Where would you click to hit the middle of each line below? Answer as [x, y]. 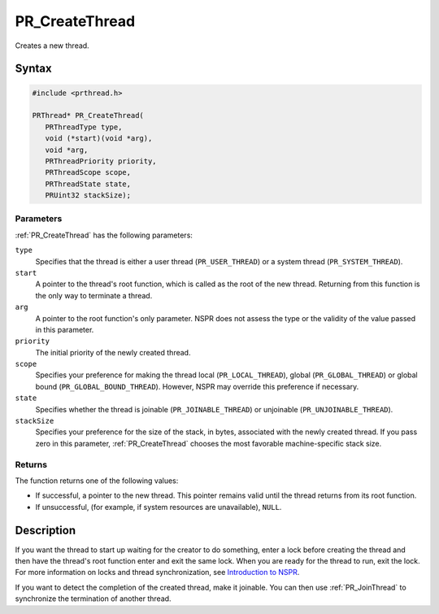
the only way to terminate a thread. [94, 295]
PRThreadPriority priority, [101, 161]
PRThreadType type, [84, 127]
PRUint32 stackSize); [88, 196]
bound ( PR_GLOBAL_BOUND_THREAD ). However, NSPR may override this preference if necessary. [197, 386]
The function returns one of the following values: [97, 481]
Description [46, 530]
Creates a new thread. [52, 46]
